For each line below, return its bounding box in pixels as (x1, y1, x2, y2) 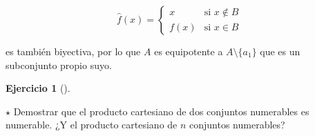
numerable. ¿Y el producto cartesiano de (6, 117, 178, 132)
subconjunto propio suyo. (6, 57, 112, 72)
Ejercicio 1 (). (6, 81, 70, 95)
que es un (260, 44, 300, 58)
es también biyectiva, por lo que (6, 44, 141, 58)
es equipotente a (154, 44, 223, 58)
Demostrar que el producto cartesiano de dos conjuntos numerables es (13, 104, 309, 118)
